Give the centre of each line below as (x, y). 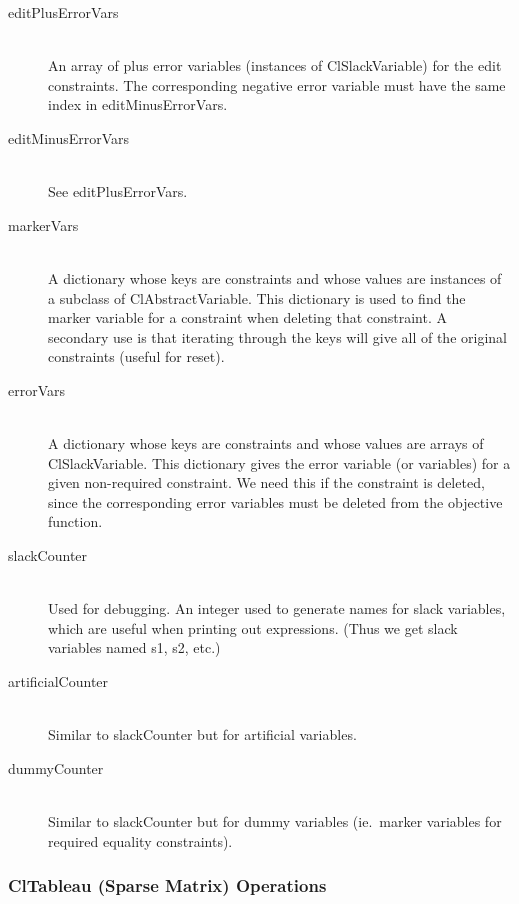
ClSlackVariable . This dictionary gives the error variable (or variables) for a (279, 462)
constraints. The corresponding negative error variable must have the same (277, 84)
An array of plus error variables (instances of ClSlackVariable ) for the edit (275, 65)
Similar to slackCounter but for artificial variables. (202, 734)
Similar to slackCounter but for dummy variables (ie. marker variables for (275, 821)
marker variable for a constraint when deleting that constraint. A (248, 317)
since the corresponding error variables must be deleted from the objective (275, 501)
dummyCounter (56, 767)
